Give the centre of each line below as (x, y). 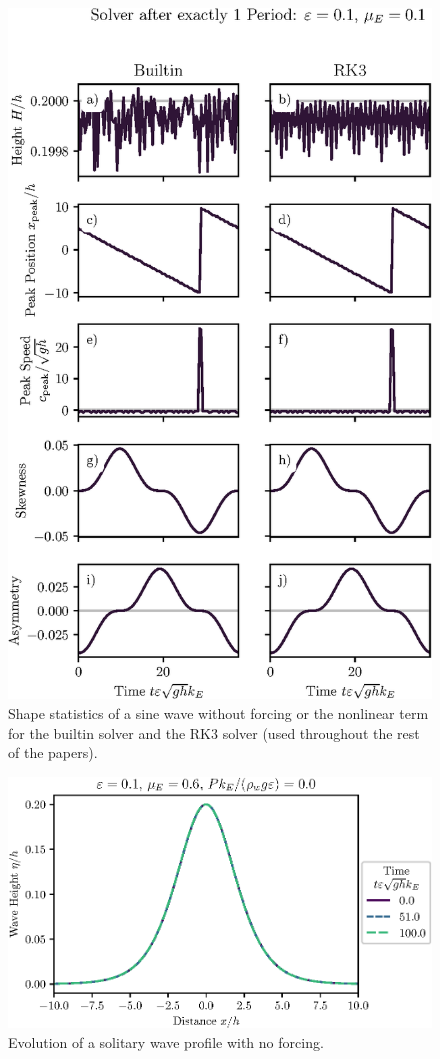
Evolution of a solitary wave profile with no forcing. (166, 1041)
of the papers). (53, 752)
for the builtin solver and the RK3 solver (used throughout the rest (214, 732)
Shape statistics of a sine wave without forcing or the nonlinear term (218, 712)
